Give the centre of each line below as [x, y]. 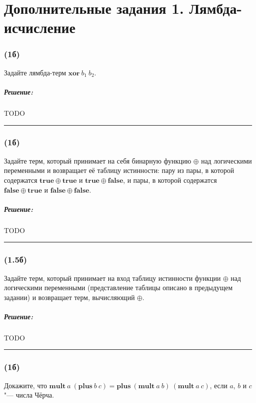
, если [219, 385]
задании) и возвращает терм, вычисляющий [69, 297]
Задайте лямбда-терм [35, 72]
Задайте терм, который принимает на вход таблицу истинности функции [112, 278]
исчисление [40, 27]
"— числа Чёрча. [29, 395]
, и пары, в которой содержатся [170, 180]
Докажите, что [26, 385]
